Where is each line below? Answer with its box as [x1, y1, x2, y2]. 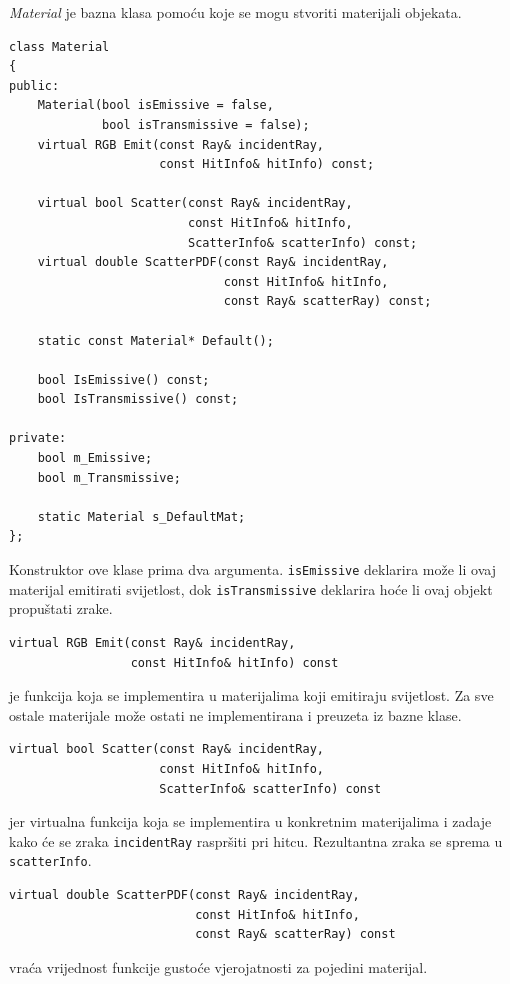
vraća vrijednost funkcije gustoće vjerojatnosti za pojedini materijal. [9, 956, 428, 977]
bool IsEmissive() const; [37, 372, 210, 387]
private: [9, 431, 67, 446]
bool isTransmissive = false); [102, 117, 310, 132]
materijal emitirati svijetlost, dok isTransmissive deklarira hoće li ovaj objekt [9, 578, 493, 599]
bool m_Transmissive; [37, 470, 181, 485]
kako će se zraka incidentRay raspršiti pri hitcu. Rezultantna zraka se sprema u [9, 830, 503, 851]
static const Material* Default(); [37, 333, 274, 348]
